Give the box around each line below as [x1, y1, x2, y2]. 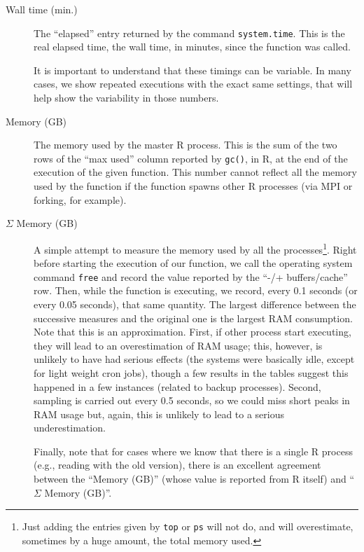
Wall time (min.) [6, 2, 78, 16]
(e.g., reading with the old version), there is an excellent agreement [34, 457, 321, 472]
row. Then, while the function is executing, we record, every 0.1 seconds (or [34, 283, 358, 298]
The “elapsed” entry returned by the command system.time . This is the [34, 25, 345, 40]
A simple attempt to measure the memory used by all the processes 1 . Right [34, 240, 357, 256]
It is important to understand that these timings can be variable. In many [34, 62, 351, 77]
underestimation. [34, 420, 106, 435]
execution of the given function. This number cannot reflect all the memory [34, 165, 357, 179]
